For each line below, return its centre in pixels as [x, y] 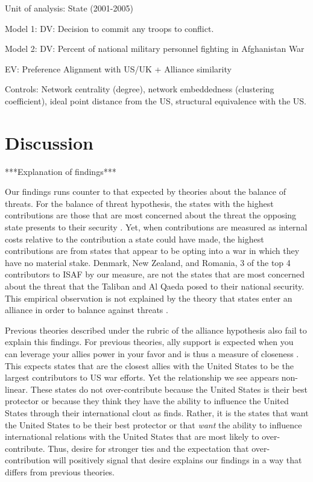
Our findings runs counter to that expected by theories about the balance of [145, 192]
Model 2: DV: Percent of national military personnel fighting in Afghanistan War [155, 49]
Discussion [49, 142]
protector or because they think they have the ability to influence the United [147, 401]
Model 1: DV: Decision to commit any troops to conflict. [109, 28]
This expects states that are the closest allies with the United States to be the [149, 365]
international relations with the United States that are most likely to [132, 436]
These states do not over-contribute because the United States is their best [169, 389]
